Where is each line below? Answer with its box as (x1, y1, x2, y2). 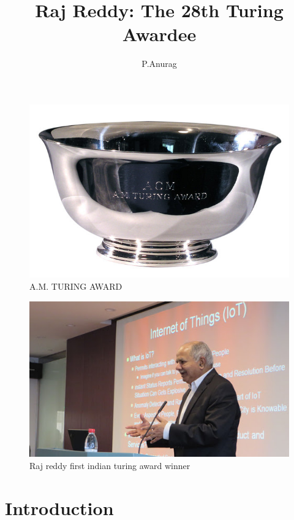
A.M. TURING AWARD (29, 279, 123, 292)
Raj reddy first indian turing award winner (29, 459, 190, 471)
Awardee (122, 21, 197, 47)
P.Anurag (141, 57, 177, 70)
